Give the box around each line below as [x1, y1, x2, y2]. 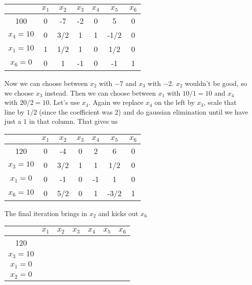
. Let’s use [49, 97, 80, 107]
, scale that [203, 97, 237, 107]
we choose [4, 87, 34, 98]
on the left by [154, 97, 195, 107]
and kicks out [98, 208, 138, 218]
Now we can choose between [4, 78, 88, 88]
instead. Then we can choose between [45, 87, 156, 98]
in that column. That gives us [29, 116, 118, 126]
